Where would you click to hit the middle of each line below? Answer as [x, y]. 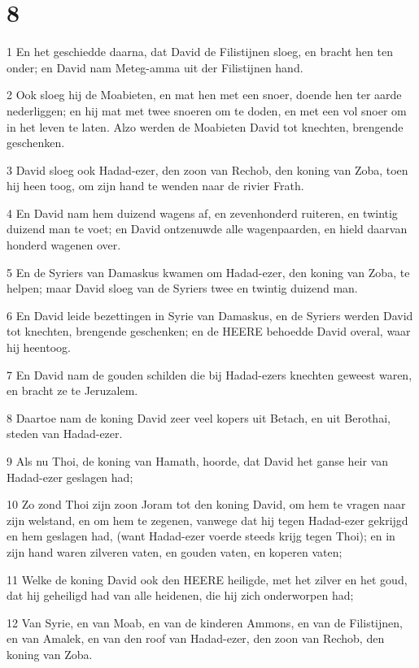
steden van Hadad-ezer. [65, 434]
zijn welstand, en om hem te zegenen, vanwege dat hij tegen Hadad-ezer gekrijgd [207, 520]
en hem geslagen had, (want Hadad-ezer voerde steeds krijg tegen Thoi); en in [201, 536]
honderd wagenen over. [64, 245]
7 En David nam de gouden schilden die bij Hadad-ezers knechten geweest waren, [209, 374]
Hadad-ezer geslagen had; [70, 477]
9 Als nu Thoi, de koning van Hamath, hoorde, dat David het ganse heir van [198, 461]
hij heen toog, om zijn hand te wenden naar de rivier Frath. [155, 186]
